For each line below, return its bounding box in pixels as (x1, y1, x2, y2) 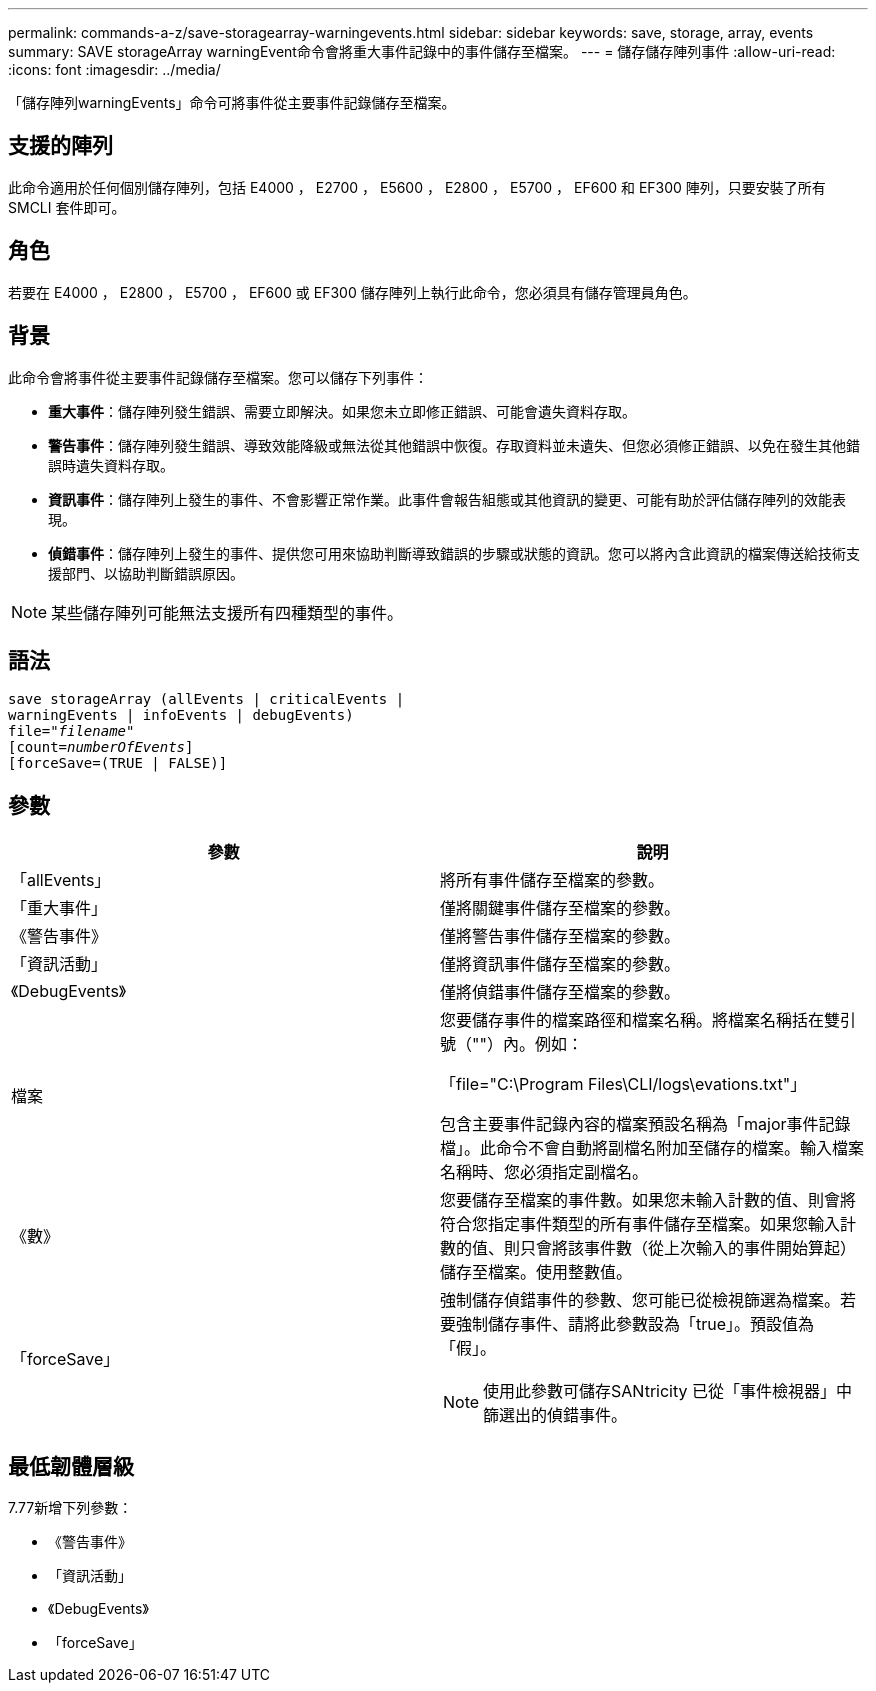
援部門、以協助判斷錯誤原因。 (48, 564, 244, 582)
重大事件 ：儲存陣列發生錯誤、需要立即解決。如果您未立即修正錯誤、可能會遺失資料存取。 (48, 402, 636, 420)
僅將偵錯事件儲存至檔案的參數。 (440, 982, 681, 1003)
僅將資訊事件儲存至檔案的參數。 (440, 954, 681, 975)
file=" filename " (8, 723, 135, 740)
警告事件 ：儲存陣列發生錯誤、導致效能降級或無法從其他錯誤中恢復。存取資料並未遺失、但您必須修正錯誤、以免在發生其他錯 (48, 436, 860, 454)
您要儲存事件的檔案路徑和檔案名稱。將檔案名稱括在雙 (440, 1010, 841, 1031)
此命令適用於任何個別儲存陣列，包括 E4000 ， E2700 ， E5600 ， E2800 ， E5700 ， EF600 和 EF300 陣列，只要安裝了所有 (8, 178, 826, 196)
